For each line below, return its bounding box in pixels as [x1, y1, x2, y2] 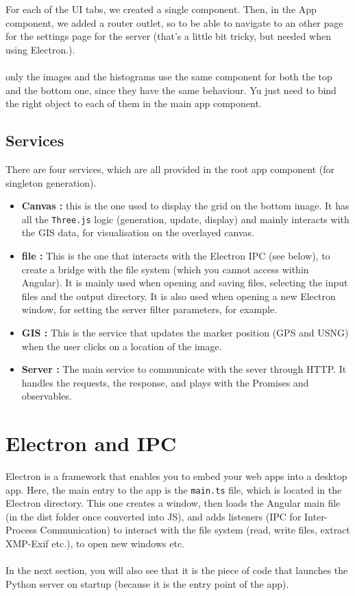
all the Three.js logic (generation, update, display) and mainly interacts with [21, 211, 350, 226]
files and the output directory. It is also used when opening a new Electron [21, 288, 336, 303]
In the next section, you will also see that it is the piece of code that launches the [5, 563, 348, 577]
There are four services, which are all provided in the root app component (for [5, 161, 334, 176]
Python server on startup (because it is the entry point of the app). [5, 576, 289, 591]
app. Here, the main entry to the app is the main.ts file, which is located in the [5, 482, 342, 496]
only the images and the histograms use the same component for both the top [5, 69, 332, 83]
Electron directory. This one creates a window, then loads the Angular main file [5, 496, 341, 510]
